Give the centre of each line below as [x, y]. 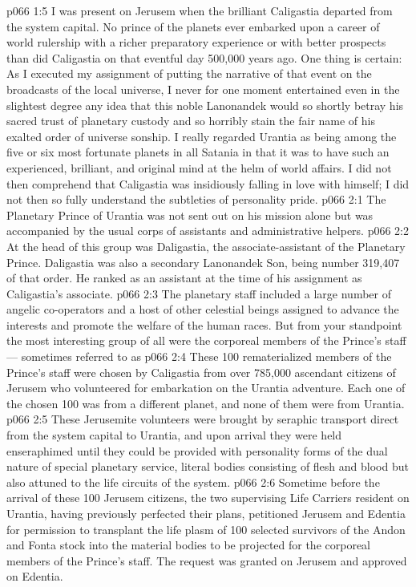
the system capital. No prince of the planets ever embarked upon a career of [193, 26]
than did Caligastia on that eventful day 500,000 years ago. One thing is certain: [204, 57]
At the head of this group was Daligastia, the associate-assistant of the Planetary [206, 246]
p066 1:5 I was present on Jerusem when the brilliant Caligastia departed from [200, 10]
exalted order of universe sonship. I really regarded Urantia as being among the [202, 136]
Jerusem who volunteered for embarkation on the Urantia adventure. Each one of [206, 388]
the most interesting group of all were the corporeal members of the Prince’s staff [206, 340]
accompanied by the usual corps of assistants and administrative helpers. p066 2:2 [208, 231]
